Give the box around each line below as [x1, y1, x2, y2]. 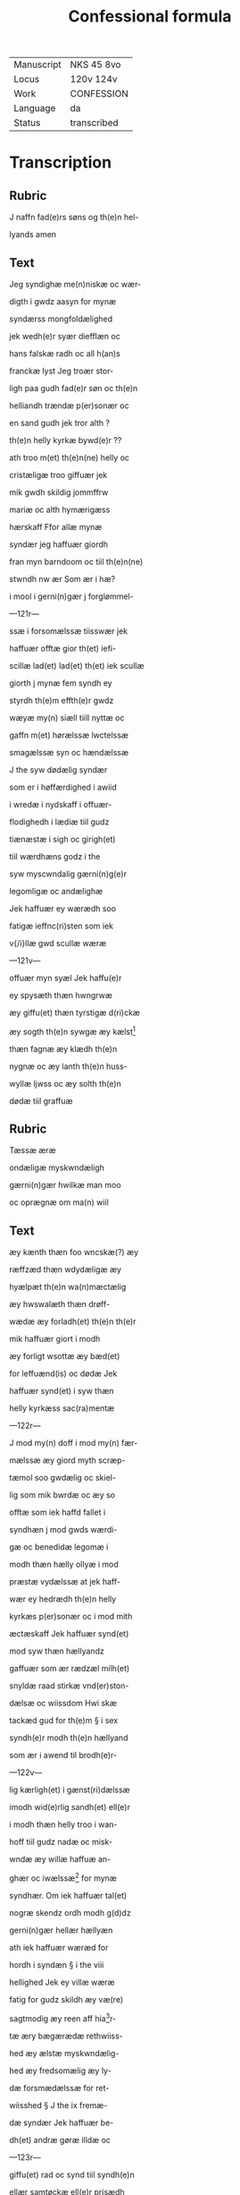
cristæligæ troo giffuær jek [9, 470, 108, 480]
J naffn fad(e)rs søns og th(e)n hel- [9, 212, 139, 223]
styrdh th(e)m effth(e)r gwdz [9, 696, 114, 705]
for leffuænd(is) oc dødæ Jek [9, 1368, 118, 1379]
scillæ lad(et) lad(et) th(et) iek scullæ [9, 661, 145, 670]
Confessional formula [68, 6, 232, 27]
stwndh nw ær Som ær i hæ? [9, 574, 116, 584]
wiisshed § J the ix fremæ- [9, 2099, 108, 2110]
